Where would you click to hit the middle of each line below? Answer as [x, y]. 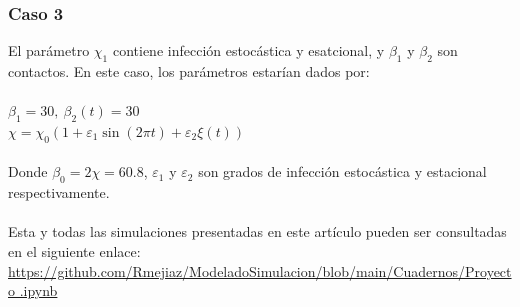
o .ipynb [33, 290]
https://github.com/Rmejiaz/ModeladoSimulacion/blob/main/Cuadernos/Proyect [260, 270]
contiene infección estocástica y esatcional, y [248, 50]
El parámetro [49, 50]
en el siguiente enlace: [74, 250]
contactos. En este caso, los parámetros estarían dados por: [189, 71]
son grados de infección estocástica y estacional [342, 171]
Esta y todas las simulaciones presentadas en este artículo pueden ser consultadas [257, 231]
